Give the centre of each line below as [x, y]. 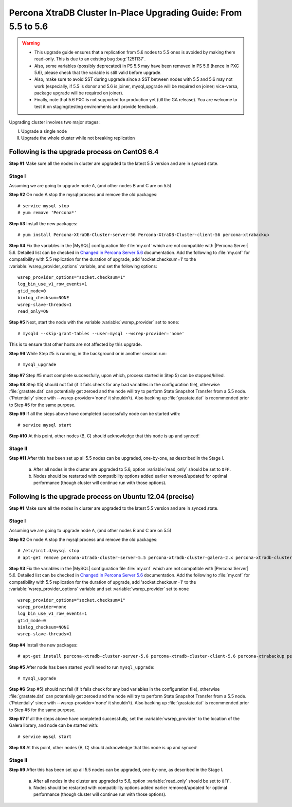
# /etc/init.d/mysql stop [49, 551]
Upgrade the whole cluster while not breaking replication [78, 138]
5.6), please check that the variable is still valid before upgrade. [98, 72]
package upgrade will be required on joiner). [79, 93]
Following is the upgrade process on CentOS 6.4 [84, 152]
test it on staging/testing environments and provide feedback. [96, 107]
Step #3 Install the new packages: [43, 223]
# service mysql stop [43, 206]
